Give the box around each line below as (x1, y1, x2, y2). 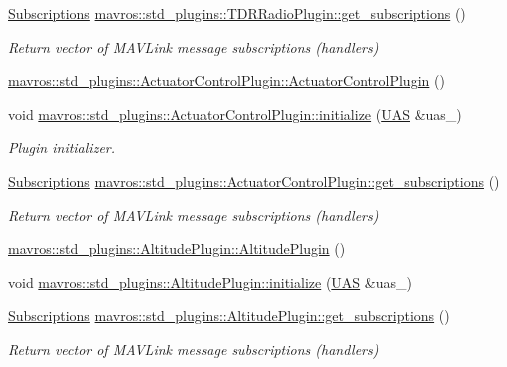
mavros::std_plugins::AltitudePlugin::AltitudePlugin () (8, 238, 346, 259)
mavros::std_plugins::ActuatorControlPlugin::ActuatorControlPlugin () (8, 70, 445, 91)
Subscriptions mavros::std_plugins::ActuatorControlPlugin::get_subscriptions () (8, 170, 500, 191)
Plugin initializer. (8, 137, 116, 158)
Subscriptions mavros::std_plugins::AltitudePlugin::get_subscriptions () (8, 305, 450, 326)
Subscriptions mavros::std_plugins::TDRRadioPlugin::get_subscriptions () (8, 3, 466, 23)
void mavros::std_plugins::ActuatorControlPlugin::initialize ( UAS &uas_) (8, 103, 462, 124)
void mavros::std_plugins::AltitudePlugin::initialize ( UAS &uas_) (8, 271, 412, 292)
